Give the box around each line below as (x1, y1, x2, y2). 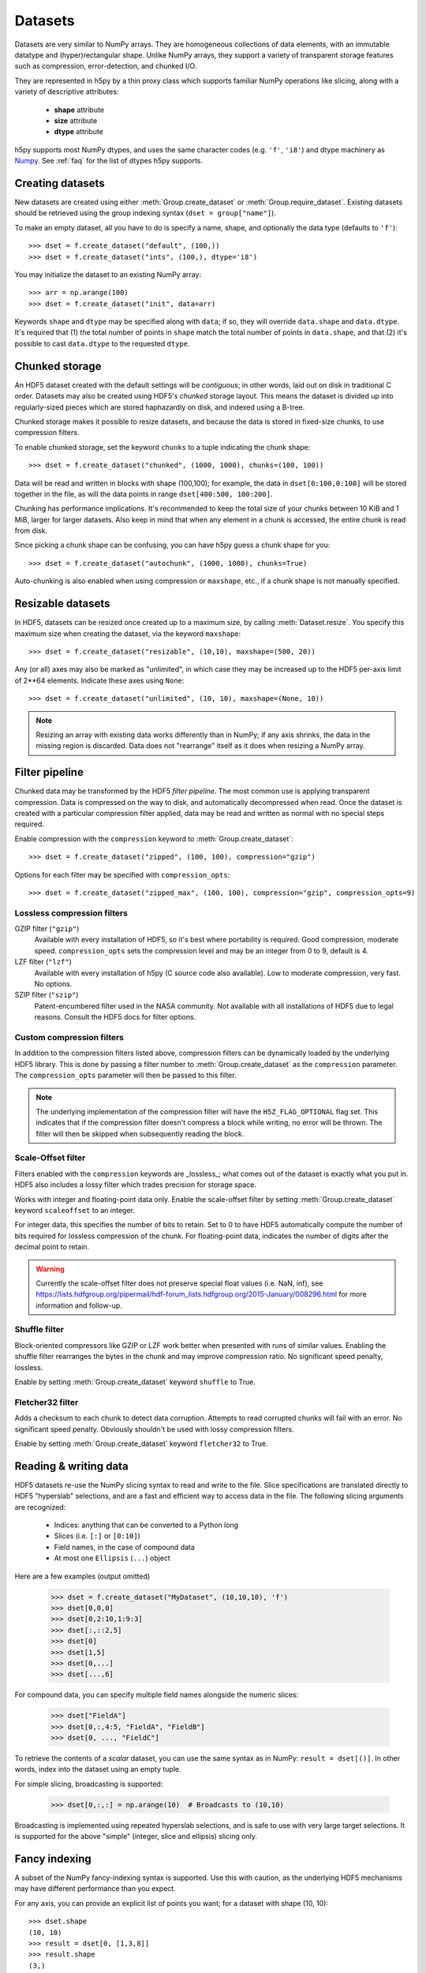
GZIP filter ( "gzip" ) (14, 924, 80, 934)
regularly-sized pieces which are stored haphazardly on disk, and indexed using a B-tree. (14, 402, 305, 412)
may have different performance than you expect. (14, 1884, 177, 1893)
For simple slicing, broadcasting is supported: (14, 1779, 163, 1788)
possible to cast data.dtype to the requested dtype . (14, 339, 190, 348)
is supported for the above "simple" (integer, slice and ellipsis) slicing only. (14, 1832, 258, 1841)
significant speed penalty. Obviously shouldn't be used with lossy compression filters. (14, 1425, 295, 1434)
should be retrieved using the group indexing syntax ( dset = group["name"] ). (14, 208, 276, 218)
